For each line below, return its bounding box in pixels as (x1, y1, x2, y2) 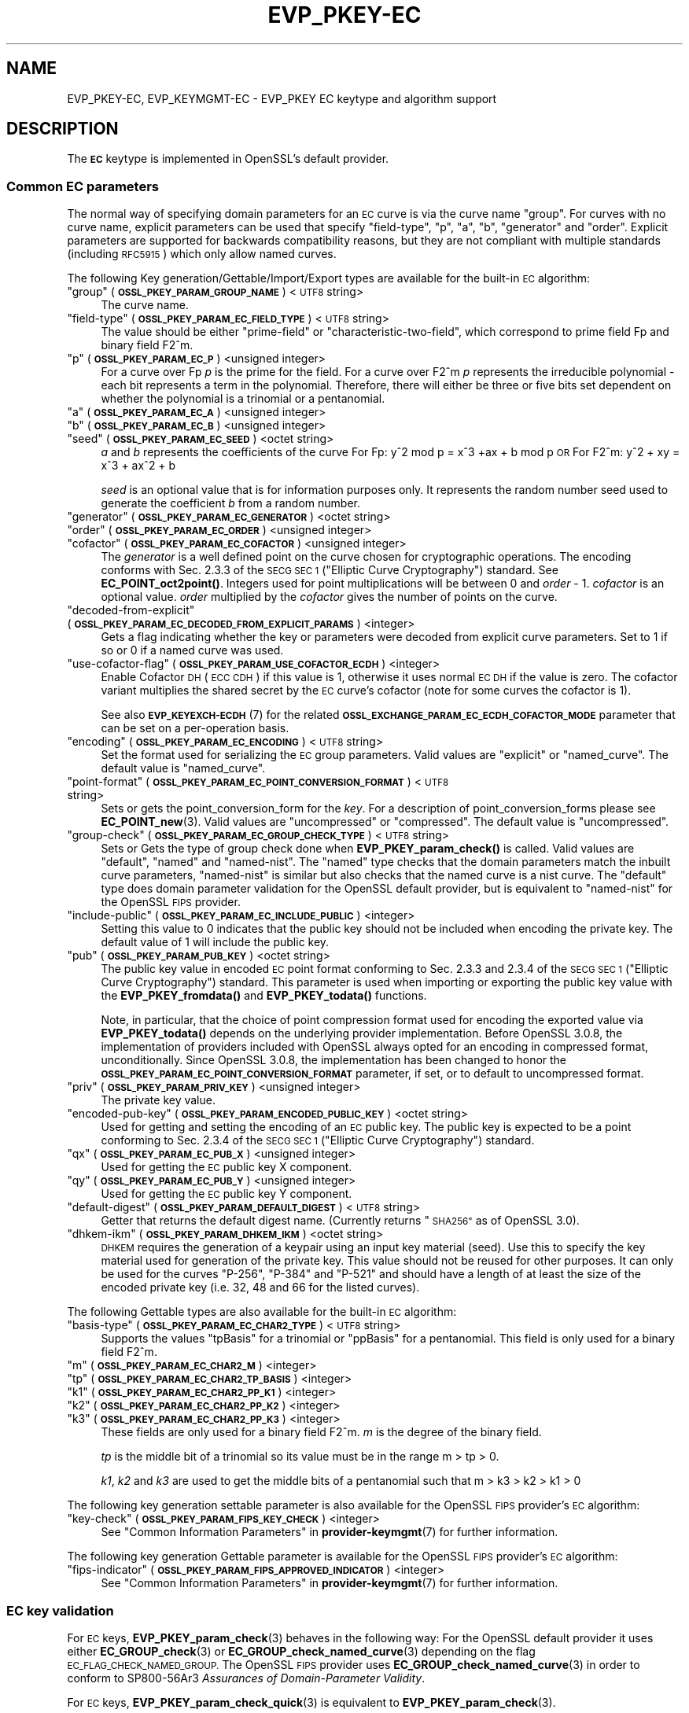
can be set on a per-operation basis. (101, 721, 289, 735)
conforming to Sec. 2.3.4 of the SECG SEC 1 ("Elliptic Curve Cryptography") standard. (101, 1133, 535, 1148)
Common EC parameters (6, 178, 159, 194)
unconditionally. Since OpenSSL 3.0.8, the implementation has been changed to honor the (101, 1053, 567, 1067)
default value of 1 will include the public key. (101, 935, 330, 949)
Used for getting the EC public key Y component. (101, 1187, 352, 1201)
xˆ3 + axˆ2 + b (101, 459, 176, 473)
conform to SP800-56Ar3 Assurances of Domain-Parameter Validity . (67, 1671, 426, 1685)
